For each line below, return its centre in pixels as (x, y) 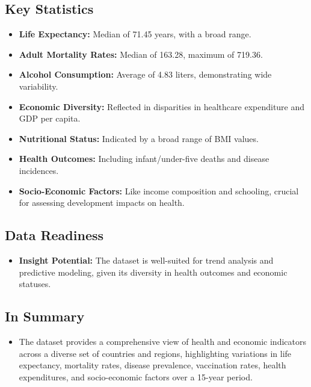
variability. (38, 86)
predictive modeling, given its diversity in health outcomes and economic (153, 272)
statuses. (35, 284)
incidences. (39, 170)
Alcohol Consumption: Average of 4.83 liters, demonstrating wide (145, 74)
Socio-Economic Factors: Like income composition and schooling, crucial (159, 190)
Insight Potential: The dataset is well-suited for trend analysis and (146, 260)
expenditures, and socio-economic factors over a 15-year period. (136, 376)
